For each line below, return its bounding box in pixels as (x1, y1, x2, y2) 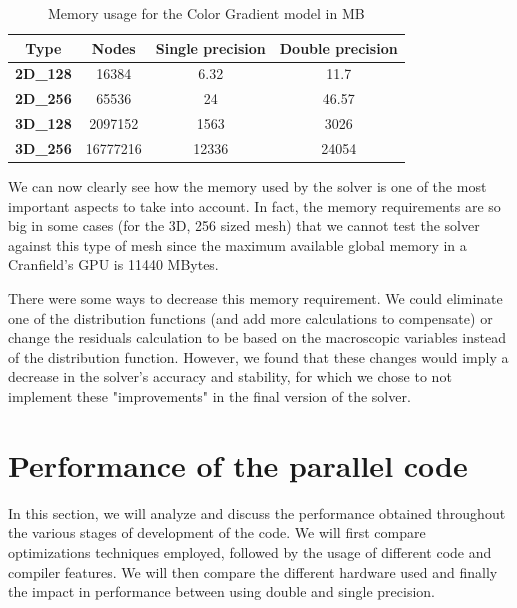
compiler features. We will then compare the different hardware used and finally (8, 561, 498, 582)
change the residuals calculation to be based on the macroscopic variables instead (8, 327, 506, 348)
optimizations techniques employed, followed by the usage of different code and (8, 541, 492, 562)
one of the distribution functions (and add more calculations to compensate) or (8, 307, 493, 328)
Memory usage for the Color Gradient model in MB (47, 3, 365, 23)
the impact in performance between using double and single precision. (8, 581, 435, 602)
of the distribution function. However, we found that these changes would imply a (8, 346, 509, 367)
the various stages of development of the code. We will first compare (8, 522, 426, 543)
